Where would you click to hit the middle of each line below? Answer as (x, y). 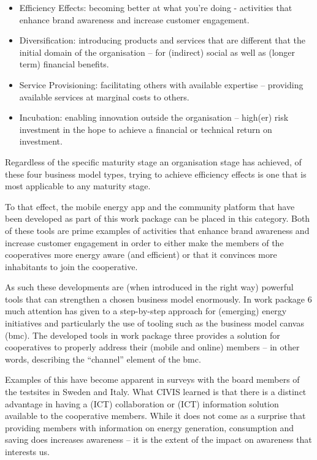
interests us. (27, 451)
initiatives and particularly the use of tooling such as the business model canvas (155, 323)
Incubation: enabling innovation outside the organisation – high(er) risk (154, 117)
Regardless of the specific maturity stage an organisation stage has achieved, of (153, 161)
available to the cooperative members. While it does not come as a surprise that (155, 416)
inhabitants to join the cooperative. (71, 266)
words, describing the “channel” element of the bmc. (103, 359)
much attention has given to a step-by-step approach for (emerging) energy (146, 311)
